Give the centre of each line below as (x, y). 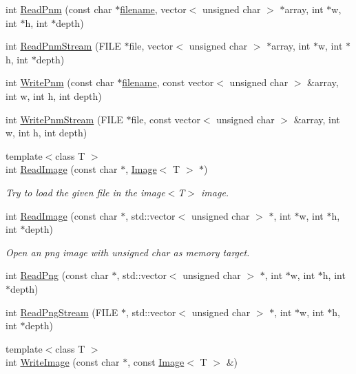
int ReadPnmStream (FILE (63, 46)
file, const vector (166, 119)
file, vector (151, 46)
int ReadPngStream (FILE (62, 312)
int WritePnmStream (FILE (64, 119)
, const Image (156, 362)
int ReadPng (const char (57, 275)
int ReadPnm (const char (59, 9)
